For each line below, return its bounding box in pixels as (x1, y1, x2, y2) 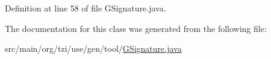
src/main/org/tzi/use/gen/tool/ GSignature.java (5, 42, 182, 55)
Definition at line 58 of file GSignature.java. (5, 2, 166, 14)
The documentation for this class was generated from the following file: (5, 22, 267, 34)
